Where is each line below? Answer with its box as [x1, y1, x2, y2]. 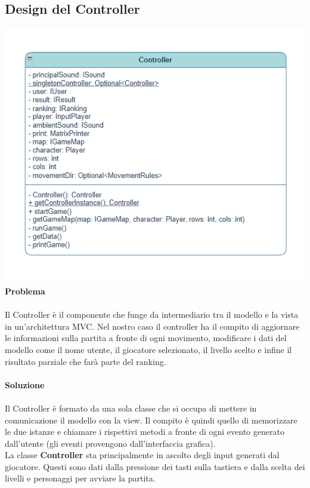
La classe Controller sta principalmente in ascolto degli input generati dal [5, 449, 280, 461]
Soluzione [5, 378, 45, 391]
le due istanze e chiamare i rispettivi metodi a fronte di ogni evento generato [5, 425, 284, 438]
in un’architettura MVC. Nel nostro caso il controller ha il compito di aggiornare [5, 320, 300, 332]
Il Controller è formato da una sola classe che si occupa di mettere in [5, 401, 257, 414]
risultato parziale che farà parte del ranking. [5, 355, 166, 367]
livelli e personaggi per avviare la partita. [5, 472, 156, 484]
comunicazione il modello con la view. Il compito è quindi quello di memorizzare [5, 413, 297, 426]
